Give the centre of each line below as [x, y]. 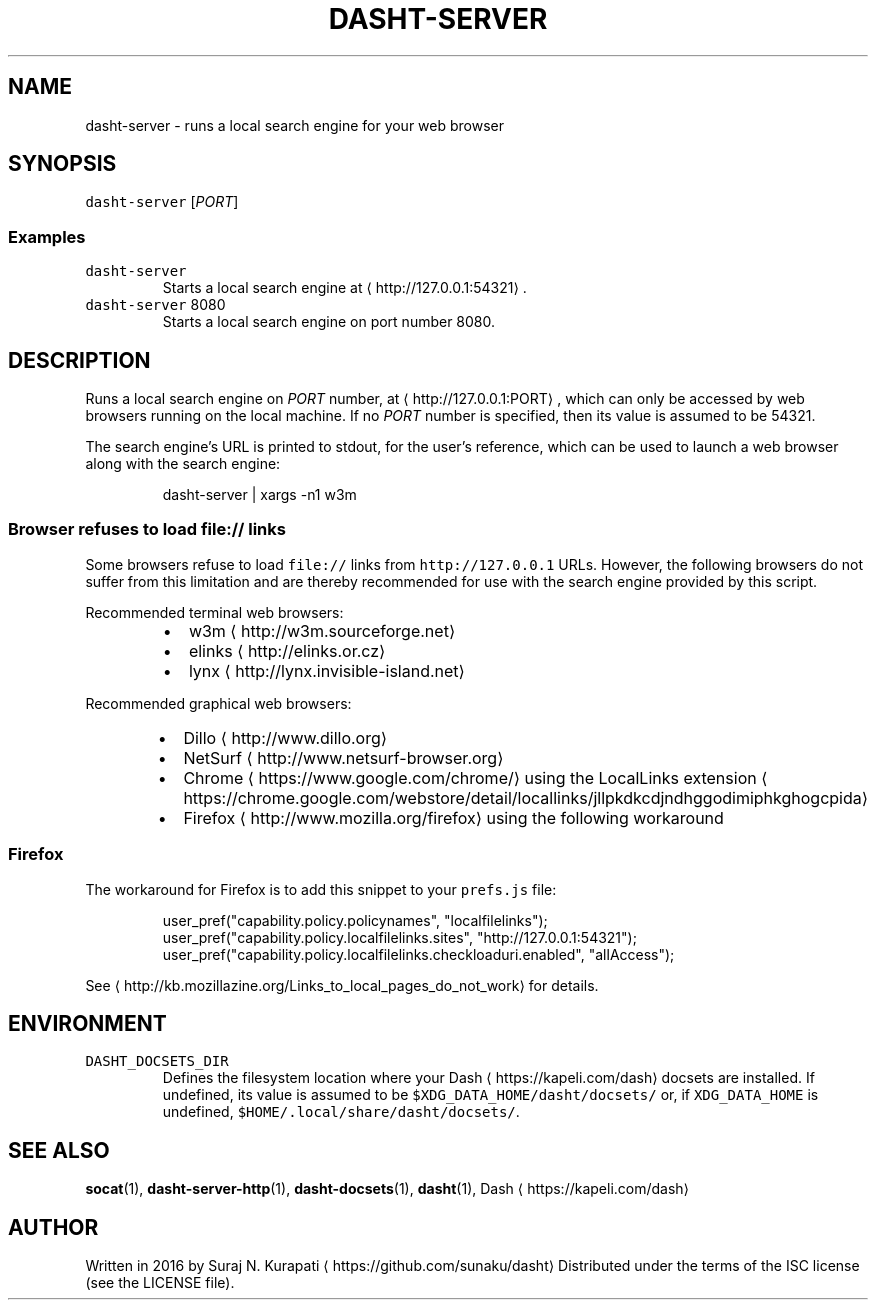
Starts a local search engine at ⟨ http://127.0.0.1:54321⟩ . [344, 288]
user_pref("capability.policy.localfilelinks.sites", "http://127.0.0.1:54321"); [399, 937]
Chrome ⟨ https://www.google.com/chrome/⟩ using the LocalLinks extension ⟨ [475, 777]
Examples [47, 236]
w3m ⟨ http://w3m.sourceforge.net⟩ [322, 630]
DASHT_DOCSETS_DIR [157, 1061]
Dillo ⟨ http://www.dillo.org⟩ [285, 737]
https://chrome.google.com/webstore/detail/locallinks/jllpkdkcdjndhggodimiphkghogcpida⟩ [525, 797]
